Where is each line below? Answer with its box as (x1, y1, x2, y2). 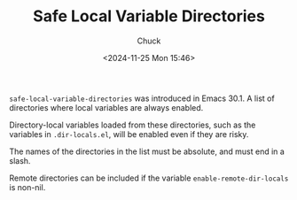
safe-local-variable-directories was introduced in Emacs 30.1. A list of (9, 93, 275, 104)
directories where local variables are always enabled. (9, 102, 204, 112)
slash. (9, 155, 31, 165)
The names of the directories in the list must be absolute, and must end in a (9, 146, 285, 157)
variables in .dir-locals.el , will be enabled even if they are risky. (9, 128, 249, 139)
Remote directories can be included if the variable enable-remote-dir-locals (9, 173, 289, 183)
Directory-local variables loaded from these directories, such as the (9, 119, 256, 130)
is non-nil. (9, 181, 46, 192)
